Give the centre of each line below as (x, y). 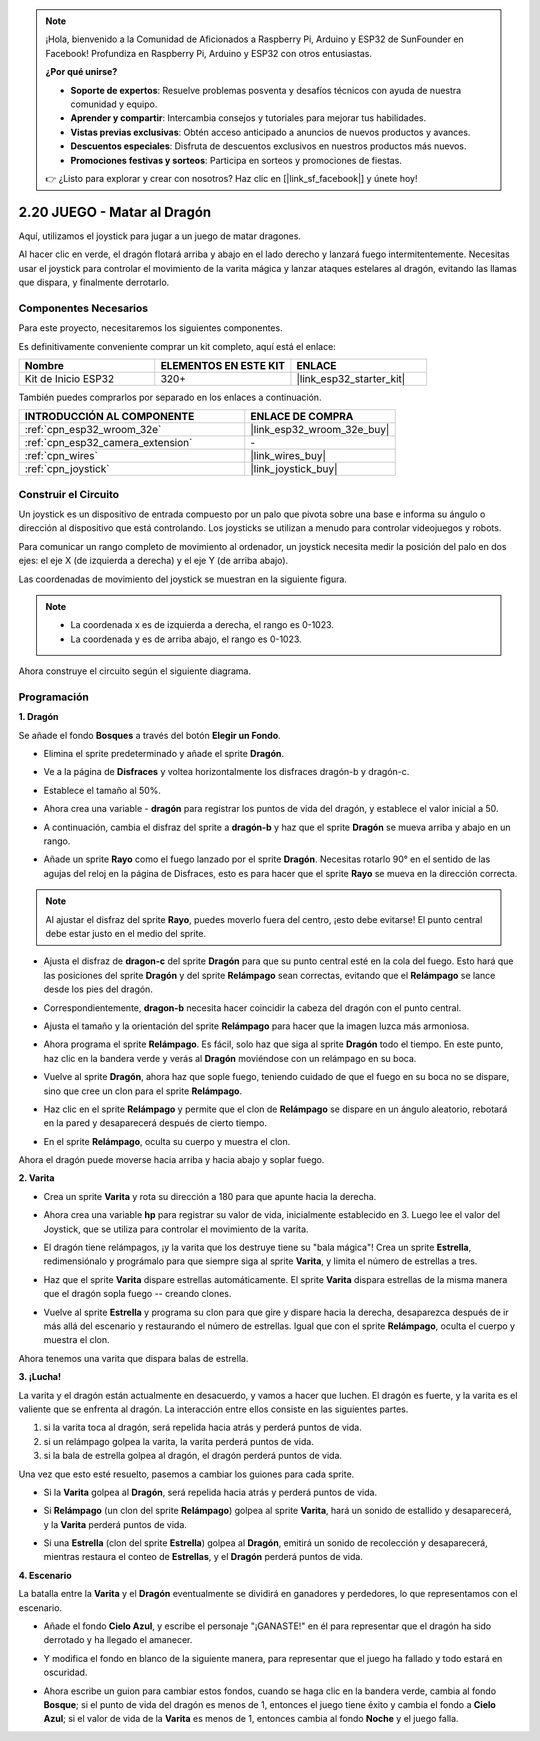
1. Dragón (38, 717)
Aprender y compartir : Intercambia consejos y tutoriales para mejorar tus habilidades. (248, 118)
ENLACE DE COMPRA (302, 417)
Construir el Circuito (69, 494)
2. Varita (36, 1178)
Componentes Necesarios (83, 308)
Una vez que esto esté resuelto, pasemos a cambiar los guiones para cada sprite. (186, 1474)
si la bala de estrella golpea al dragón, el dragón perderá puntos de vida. (193, 1456)
